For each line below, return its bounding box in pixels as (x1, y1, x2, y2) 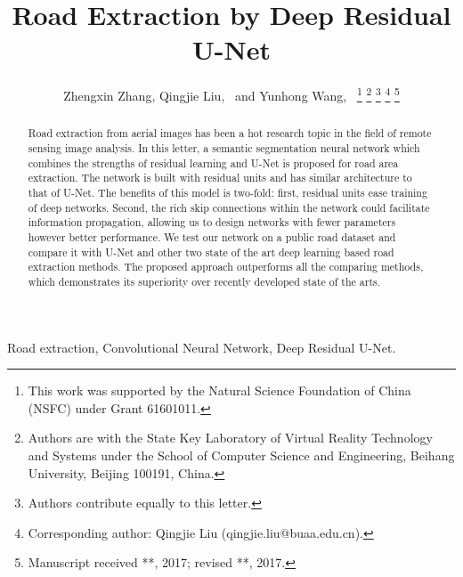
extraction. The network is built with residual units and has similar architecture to (28, 170, 412, 185)
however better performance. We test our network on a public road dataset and (28, 229, 396, 244)
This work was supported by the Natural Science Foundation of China (28, 381, 411, 400)
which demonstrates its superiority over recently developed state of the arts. (28, 273, 381, 288)
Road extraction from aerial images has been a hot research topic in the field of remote (28, 126, 432, 141)
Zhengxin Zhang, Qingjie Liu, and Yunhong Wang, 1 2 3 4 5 (63, 84, 400, 104)
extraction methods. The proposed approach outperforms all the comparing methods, (28, 259, 424, 274)
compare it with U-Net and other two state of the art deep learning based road (28, 244, 394, 259)
